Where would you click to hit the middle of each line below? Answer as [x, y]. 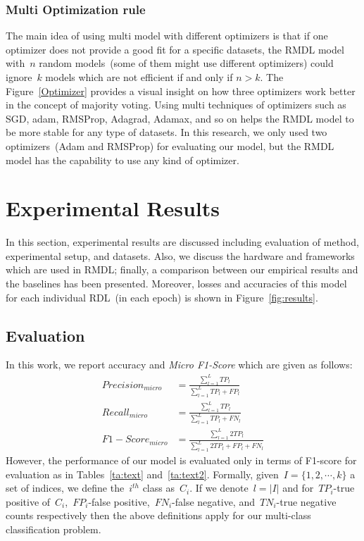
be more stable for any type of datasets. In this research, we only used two [167, 132]
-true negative [306, 501]
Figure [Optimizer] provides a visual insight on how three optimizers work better [181, 91]
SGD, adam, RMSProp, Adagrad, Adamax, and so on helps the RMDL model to [180, 118]
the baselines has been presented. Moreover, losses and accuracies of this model [176, 284]
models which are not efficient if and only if [139, 77]
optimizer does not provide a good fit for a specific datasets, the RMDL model [175, 49]
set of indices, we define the [65, 488]
